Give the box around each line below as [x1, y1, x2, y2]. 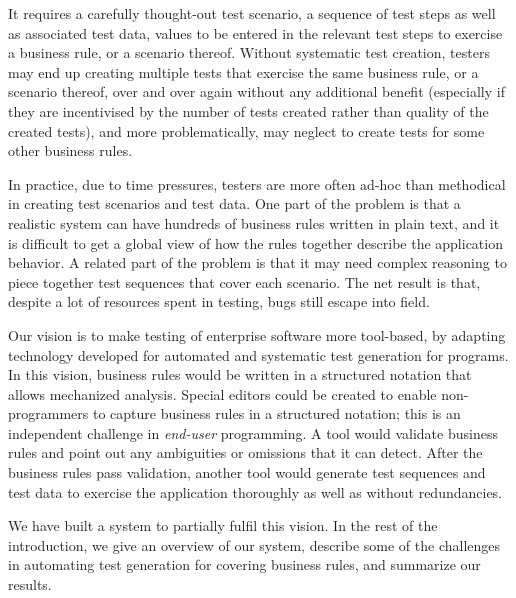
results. [8, 574, 52, 595]
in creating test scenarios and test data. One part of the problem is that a [8, 193, 461, 214]
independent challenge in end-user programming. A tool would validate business [8, 422, 498, 443]
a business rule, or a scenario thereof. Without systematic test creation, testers [8, 42, 490, 63]
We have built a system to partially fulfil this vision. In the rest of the [8, 515, 438, 536]
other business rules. [8, 140, 133, 161]
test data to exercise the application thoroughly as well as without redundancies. [8, 481, 503, 502]
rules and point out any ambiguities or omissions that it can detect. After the [8, 442, 483, 463]
